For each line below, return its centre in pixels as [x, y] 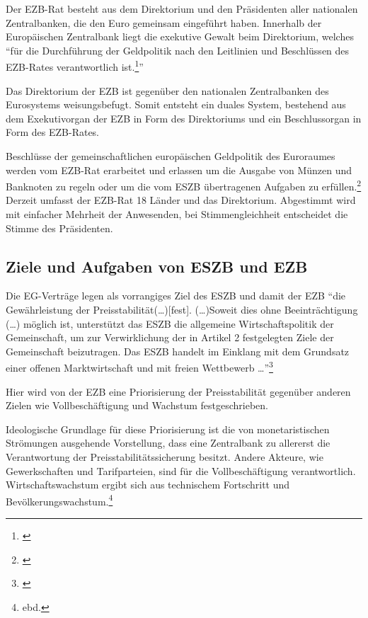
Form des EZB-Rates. [53, 132]
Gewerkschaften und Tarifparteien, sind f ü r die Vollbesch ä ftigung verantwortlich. [181, 470]
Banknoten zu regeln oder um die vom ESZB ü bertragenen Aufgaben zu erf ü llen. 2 [184, 185]
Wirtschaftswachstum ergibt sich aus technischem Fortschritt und [148, 485]
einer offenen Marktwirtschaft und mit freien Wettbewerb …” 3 [139, 367]
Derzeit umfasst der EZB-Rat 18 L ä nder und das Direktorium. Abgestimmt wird [181, 200]
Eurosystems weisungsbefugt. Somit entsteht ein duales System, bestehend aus [176, 104]
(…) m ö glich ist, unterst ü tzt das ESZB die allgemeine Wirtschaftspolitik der [170, 323]
